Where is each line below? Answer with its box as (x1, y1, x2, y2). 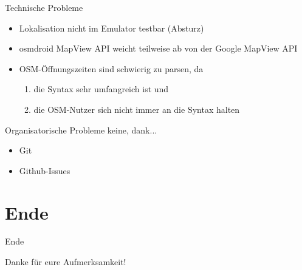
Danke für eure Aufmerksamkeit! (5, 255, 126, 268)
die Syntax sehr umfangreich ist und (33, 83, 169, 95)
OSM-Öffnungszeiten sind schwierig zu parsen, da (19, 62, 204, 75)
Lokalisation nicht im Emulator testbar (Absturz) (19, 21, 204, 34)
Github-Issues (19, 164, 70, 177)
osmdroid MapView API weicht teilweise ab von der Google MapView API (19, 42, 298, 55)
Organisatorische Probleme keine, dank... (5, 123, 157, 136)
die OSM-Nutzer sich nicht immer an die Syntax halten (33, 103, 240, 115)
